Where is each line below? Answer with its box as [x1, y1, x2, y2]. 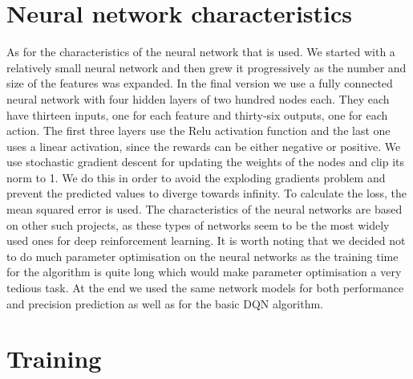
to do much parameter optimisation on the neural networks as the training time [6, 247, 399, 264]
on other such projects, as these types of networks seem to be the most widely [6, 216, 390, 233]
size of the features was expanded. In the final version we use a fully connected [6, 75, 393, 92]
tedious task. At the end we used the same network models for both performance [6, 279, 404, 296]
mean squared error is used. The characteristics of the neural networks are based [6, 201, 403, 218]
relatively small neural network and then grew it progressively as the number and [6, 59, 407, 75]
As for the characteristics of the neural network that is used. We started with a [6, 43, 395, 60]
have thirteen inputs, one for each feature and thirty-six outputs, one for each [6, 106, 388, 123]
